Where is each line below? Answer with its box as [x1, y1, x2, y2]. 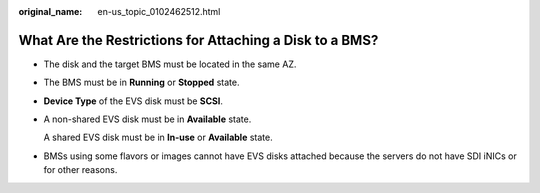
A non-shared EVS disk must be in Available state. [43, 113, 252, 125]
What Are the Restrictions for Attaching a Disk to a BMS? [18, 31, 379, 49]
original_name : [18, 6, 83, 17]
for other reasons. [43, 164, 118, 176]
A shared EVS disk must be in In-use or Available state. [43, 131, 274, 144]
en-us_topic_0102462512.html [97, 6, 221, 17]
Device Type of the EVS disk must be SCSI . [43, 95, 224, 107]
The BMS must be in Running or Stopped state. [43, 76, 240, 89]
